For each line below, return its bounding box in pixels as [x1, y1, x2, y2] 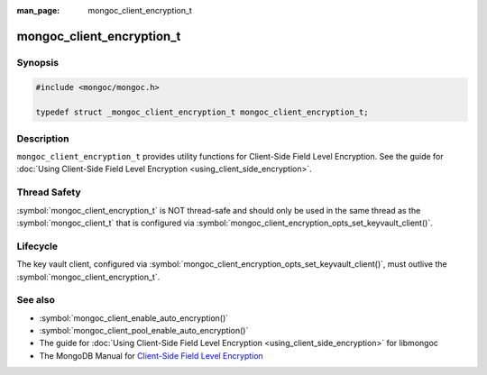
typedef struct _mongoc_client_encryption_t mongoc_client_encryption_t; [35, 107, 369, 117]
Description [16, 132, 69, 144]
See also [16, 294, 56, 306]
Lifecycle [16, 240, 59, 252]
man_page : [16, 5, 60, 15]
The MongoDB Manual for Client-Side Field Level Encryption [39, 350, 263, 361]
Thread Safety [16, 186, 81, 198]
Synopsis [16, 56, 59, 69]
